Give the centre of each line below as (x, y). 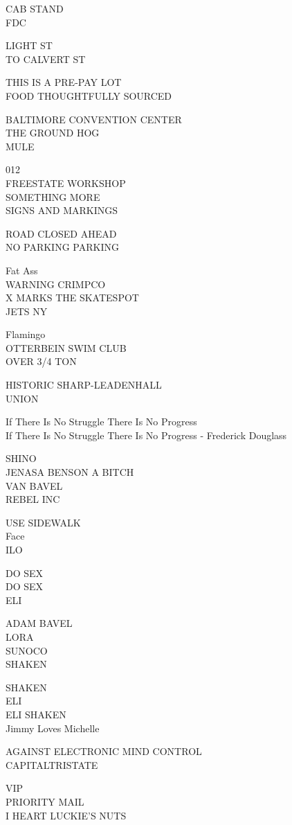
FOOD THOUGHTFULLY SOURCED (89, 95)
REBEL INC (33, 499)
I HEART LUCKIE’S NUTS (66, 815)
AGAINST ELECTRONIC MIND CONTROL (104, 751)
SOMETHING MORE (53, 196)
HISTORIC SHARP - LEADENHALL (84, 385)
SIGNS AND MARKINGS (62, 210)
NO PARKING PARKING (62, 247)
